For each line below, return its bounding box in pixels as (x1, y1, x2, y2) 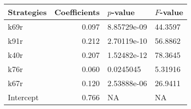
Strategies (8, 6, 47, 18)
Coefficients (54, 6, 100, 18)
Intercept (8, 91, 39, 103)
